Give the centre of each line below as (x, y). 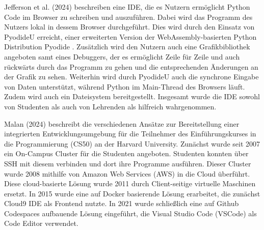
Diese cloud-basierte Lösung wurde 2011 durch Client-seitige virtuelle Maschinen (130, 183)
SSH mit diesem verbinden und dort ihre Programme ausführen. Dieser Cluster (128, 163)
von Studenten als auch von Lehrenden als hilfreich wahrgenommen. (110, 106)
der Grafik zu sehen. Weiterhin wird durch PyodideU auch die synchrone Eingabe (131, 77)
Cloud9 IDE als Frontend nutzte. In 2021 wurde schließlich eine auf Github (122, 203)
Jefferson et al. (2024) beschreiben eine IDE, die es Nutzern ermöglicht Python (127, 7)
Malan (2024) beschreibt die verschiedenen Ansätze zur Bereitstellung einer (122, 123)
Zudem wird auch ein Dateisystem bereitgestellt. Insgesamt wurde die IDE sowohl (132, 96)
